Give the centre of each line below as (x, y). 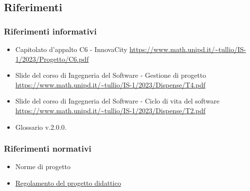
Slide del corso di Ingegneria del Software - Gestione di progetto (111, 75)
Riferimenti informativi (50, 31)
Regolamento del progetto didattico (68, 182)
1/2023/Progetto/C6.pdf (52, 59)
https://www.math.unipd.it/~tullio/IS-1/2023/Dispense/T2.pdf (110, 110)
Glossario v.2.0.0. (41, 127)
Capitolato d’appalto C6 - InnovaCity (71, 49)
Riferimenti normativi (48, 148)
